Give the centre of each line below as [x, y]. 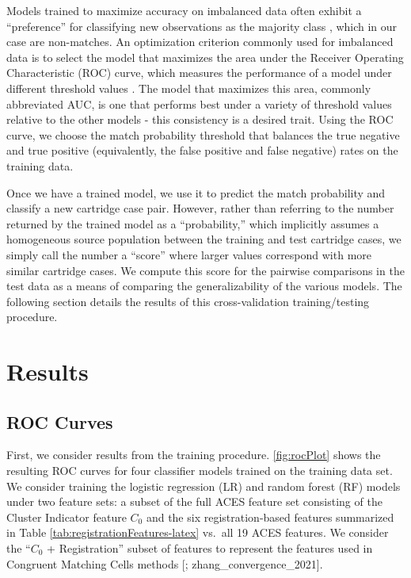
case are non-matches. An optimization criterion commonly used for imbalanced [200, 42]
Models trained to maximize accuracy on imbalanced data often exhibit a [184, 10]
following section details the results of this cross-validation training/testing [188, 301]
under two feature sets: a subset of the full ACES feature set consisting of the [194, 501]
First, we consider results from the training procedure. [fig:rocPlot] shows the [194, 455]
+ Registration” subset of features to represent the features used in [210, 548]
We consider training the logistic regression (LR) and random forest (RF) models [204, 486]
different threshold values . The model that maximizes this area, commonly [189, 88]
